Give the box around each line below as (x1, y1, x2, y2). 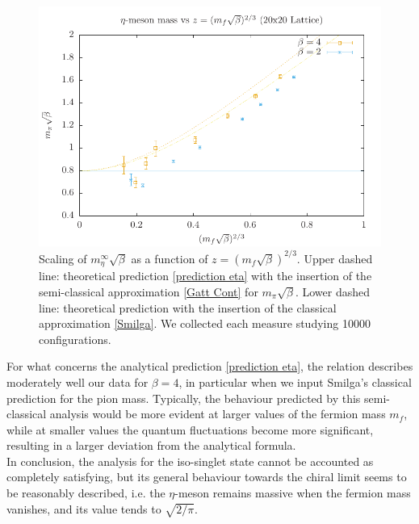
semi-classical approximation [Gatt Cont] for (39, 283, 258, 300)
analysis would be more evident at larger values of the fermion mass (49, 405, 386, 422)
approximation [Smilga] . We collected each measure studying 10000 (39, 315, 371, 332)
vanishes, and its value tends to (6, 500, 161, 517)
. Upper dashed (296, 249, 373, 266)
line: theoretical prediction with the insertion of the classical (39, 299, 337, 316)
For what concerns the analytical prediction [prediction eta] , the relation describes (6, 358, 413, 375)
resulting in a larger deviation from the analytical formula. (6, 437, 296, 454)
